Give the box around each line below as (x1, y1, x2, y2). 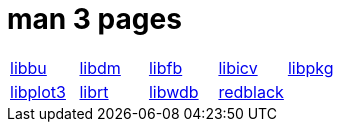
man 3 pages (7, 2, 182, 36)
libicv (218, 57, 258, 78)
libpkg (287, 57, 334, 78)
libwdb (148, 81, 199, 102)
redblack (218, 81, 284, 102)
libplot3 (10, 81, 66, 102)
